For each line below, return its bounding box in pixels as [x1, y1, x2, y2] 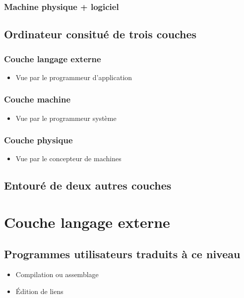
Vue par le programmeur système [15, 112, 117, 123]
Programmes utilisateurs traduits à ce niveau [4, 246, 241, 261]
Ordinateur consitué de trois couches [4, 26, 197, 42]
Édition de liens [15, 286, 63, 297]
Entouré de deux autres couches [4, 178, 172, 193]
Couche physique [4, 134, 73, 146]
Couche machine [4, 93, 71, 105]
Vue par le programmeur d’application [15, 72, 132, 82]
